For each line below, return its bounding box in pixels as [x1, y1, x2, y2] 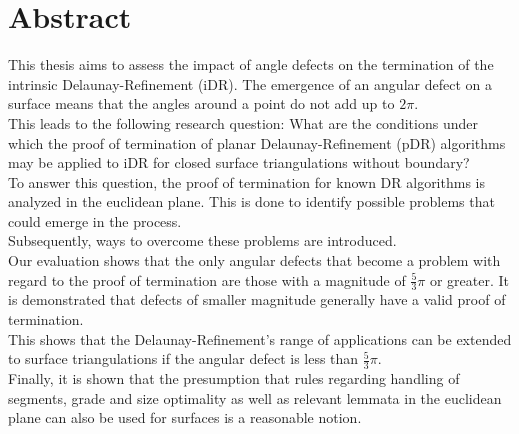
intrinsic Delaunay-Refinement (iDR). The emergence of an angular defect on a [8, 73, 492, 94]
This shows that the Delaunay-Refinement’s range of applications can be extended [8, 328, 512, 349]
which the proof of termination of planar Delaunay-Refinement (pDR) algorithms [8, 132, 506, 153]
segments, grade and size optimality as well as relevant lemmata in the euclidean [8, 387, 502, 408]
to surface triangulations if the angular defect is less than [8, 348, 359, 369]
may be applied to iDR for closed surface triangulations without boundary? [8, 152, 470, 173]
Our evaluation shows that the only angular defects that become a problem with [8, 250, 501, 271]
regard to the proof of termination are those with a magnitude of [8, 269, 406, 290]
